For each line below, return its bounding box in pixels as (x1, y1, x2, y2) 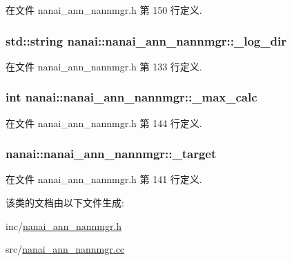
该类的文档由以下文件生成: (6, 195, 124, 210)
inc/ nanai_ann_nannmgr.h (6, 218, 122, 233)
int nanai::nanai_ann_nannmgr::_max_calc (6, 88, 257, 106)
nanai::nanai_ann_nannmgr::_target (6, 145, 217, 162)
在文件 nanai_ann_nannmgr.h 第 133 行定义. (6, 59, 202, 73)
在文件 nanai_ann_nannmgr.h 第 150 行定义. (6, 3, 202, 17)
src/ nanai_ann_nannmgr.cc (6, 242, 125, 256)
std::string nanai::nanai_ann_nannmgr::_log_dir (6, 32, 286, 49)
